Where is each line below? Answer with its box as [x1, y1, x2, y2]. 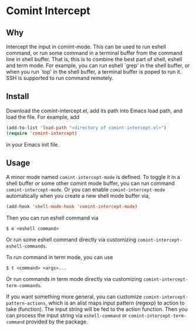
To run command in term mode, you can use [6, 254, 113, 261]
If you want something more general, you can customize [6, 293, 143, 300]
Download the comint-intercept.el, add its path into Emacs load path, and [6, 107, 183, 114]
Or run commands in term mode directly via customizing [6, 276, 143, 283]
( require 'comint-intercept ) [6, 130, 77, 136]
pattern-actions [6, 300, 46, 307]
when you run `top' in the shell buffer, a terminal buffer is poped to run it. [6, 68, 182, 75]
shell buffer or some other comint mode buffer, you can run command [6, 180, 175, 187]
